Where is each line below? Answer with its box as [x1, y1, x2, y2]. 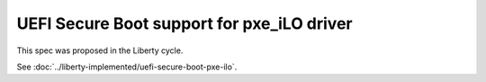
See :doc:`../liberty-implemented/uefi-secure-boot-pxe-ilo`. [16, 61, 238, 72]
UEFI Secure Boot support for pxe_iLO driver [16, 14, 353, 33]
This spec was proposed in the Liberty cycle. [16, 45, 184, 56]
